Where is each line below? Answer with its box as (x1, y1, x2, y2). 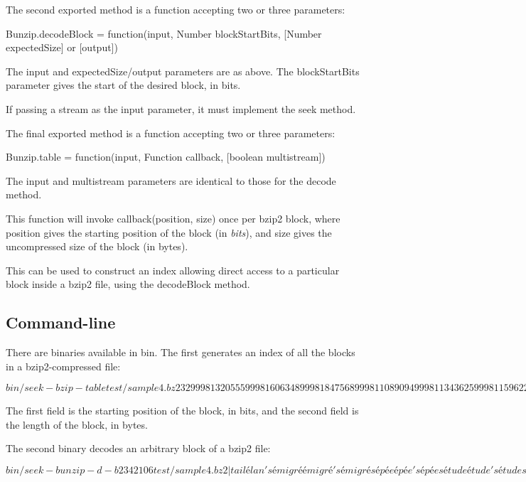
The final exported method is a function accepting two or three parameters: (6, 125, 336, 140)
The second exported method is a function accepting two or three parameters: (6, 2, 345, 16)
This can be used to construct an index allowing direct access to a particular (6, 262, 340, 277)
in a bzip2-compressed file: (6, 358, 121, 373)
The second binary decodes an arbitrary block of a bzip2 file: (6, 441, 271, 456)
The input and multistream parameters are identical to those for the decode (6, 173, 336, 188)
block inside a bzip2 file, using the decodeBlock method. (6, 277, 250, 291)
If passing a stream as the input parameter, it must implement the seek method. (6, 101, 356, 116)
